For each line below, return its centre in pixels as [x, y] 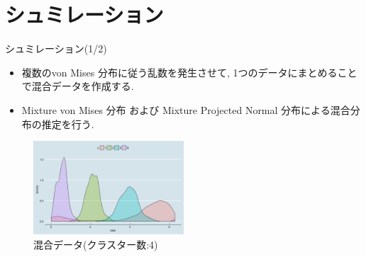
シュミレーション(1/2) [56, 48]
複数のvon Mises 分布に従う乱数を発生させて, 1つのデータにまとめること [189, 72]
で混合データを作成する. [78, 86]
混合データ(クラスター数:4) [96, 244]
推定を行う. [68, 124]
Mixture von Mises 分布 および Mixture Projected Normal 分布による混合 [186, 109]
